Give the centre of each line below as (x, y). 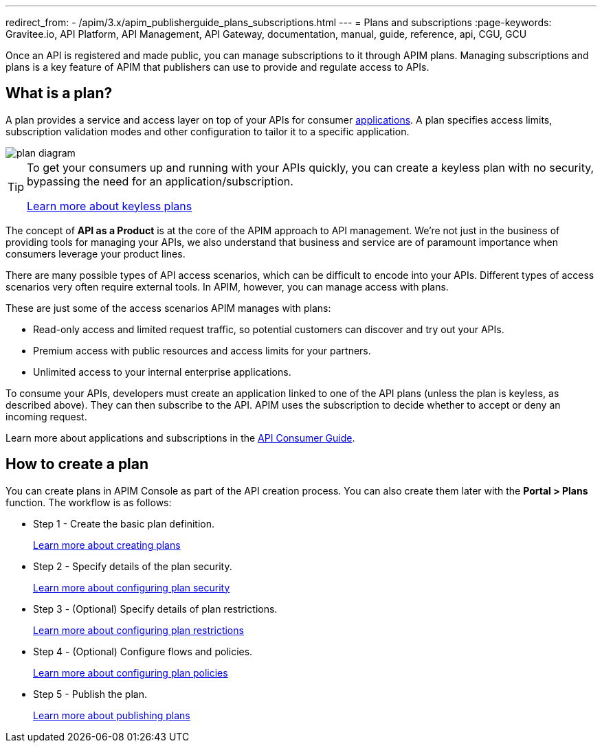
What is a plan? (59, 93)
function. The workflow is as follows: (89, 502)
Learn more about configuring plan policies (131, 672)
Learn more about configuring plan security (132, 587)
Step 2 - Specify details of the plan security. (133, 566)
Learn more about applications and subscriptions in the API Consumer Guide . (180, 438)
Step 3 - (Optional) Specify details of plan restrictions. (155, 609)
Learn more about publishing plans (112, 715)
